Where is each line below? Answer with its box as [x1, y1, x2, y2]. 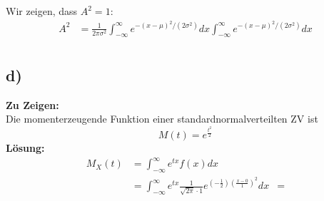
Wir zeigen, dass [6, 4, 78, 18]
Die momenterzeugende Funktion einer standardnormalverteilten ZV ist [6, 111, 318, 126]
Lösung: [6, 140, 45, 155]
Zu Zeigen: [6, 97, 59, 112]
